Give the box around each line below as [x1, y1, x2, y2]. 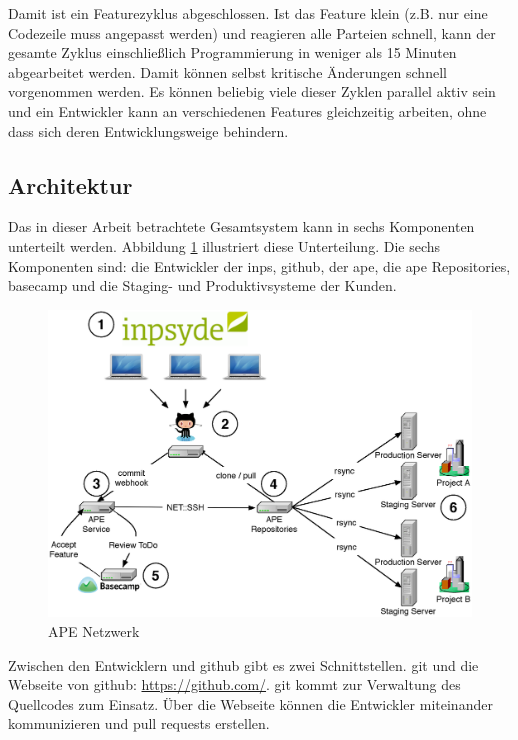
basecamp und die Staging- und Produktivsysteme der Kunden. [8, 275, 397, 296]
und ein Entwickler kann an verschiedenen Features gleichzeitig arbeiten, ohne [8, 100, 487, 121]
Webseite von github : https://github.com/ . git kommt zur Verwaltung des [8, 674, 461, 695]
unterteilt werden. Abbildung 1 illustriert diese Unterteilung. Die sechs [8, 235, 441, 256]
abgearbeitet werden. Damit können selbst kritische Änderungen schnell [8, 61, 447, 82]
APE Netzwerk [48, 620, 140, 641]
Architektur [8, 169, 133, 200]
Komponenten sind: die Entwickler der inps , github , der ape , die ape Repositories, [8, 255, 511, 276]
